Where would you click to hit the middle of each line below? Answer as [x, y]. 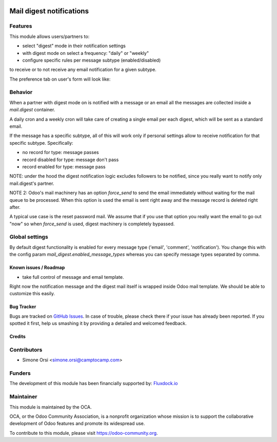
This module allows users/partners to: [50, 36]
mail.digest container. [32, 110]
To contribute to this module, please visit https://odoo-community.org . [84, 433]
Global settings [29, 237]
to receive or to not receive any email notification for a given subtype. [83, 70]
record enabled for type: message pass [64, 166]
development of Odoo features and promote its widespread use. [77, 424]
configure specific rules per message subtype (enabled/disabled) [92, 60]
